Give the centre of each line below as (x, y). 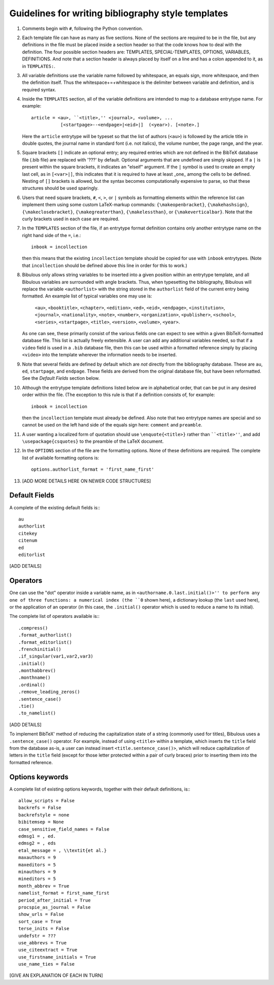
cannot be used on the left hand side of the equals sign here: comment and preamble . (112, 425)
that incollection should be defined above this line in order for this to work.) (105, 265)
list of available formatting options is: (61, 457)
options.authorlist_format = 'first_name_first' (93, 469)
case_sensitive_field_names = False (64, 829)
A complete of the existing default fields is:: (55, 507)
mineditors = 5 (37, 879)
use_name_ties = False (47, 964)
